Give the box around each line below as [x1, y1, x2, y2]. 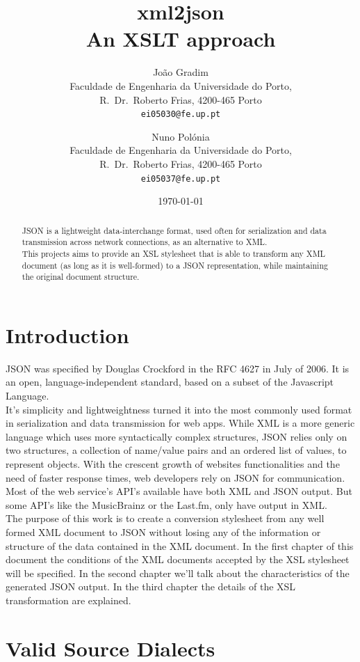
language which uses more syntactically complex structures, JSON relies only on [6, 429, 347, 443]
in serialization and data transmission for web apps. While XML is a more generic [6, 416, 355, 430]
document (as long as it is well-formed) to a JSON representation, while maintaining [22, 259, 328, 271]
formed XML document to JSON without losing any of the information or [6, 524, 321, 539]
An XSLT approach [85, 24, 276, 53]
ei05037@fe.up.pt [140, 173, 221, 184]
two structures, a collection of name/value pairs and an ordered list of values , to [6, 443, 347, 457]
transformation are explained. [6, 592, 131, 607]
